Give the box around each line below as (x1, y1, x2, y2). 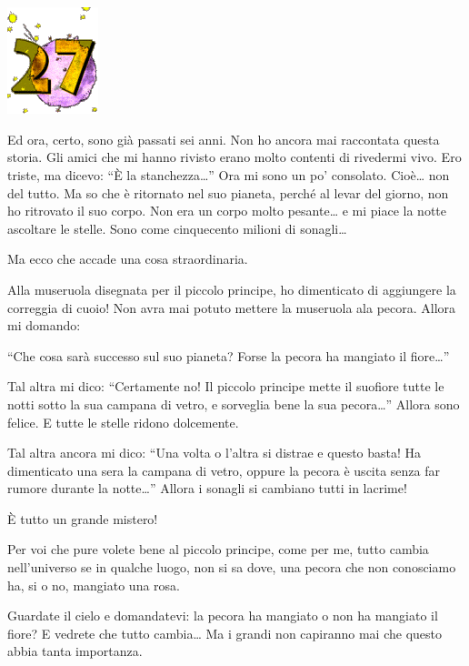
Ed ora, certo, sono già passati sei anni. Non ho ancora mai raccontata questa (7, 129, 440, 148)
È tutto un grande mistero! (7, 509, 158, 528)
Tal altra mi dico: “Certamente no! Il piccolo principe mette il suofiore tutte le (7, 377, 444, 396)
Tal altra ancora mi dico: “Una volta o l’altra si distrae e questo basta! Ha (7, 443, 422, 462)
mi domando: (7, 316, 81, 335)
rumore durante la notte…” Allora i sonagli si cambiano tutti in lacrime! (7, 479, 407, 498)
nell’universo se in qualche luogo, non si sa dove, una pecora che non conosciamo (7, 558, 456, 577)
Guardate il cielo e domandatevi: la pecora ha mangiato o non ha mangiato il (7, 606, 438, 625)
